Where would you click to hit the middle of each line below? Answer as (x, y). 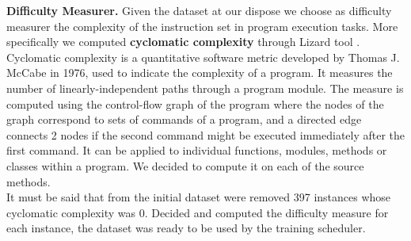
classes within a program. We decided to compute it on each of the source (185, 165)
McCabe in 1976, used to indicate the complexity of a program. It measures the (200, 73)
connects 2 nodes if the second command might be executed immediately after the (206, 134)
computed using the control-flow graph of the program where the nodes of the (195, 103)
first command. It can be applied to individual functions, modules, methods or (197, 150)
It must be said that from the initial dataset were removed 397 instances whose (199, 197)
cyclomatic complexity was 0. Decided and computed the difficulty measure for (198, 212)
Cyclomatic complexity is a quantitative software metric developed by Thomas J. (203, 57)
